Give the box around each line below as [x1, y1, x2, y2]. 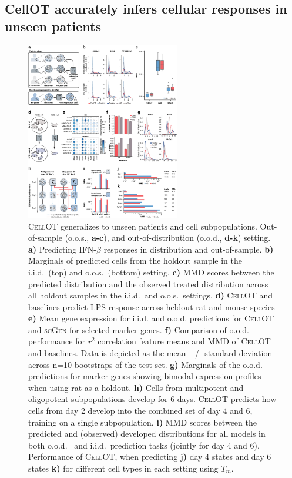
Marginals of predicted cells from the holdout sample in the [28, 254, 242, 267]
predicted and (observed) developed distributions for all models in [28, 427, 266, 440]
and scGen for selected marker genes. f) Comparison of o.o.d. [28, 323, 249, 336]
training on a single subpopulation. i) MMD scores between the [28, 416, 257, 428]
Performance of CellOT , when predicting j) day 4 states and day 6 [28, 450, 271, 463]
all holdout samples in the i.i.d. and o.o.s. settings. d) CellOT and [28, 289, 273, 301]
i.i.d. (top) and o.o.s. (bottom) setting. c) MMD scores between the [28, 265, 274, 278]
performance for [28, 335, 85, 347]
